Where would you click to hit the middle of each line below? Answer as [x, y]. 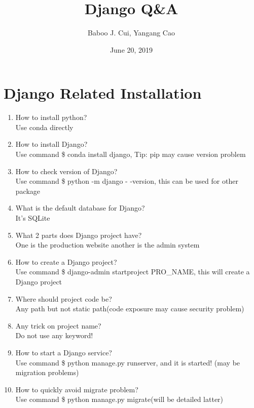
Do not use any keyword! [54, 335]
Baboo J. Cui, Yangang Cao [131, 33]
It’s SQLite [33, 218]
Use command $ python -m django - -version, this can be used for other [127, 181]
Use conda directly [44, 127]
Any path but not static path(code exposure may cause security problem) [130, 309]
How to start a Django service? [64, 352]
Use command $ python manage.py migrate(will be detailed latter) [119, 399]
